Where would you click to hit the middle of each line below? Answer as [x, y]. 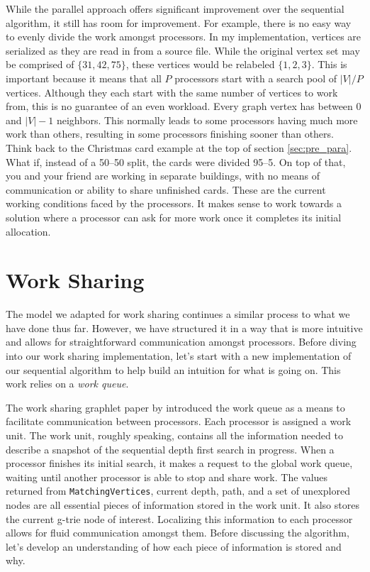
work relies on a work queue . [67, 384]
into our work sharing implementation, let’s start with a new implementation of [179, 356]
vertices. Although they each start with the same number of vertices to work [172, 92]
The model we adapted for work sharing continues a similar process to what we [178, 314]
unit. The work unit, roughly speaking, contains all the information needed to [174, 435]
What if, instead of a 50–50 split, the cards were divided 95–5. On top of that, [176, 161]
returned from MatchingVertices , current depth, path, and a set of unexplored [178, 491]
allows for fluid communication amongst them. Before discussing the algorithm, [178, 533]
